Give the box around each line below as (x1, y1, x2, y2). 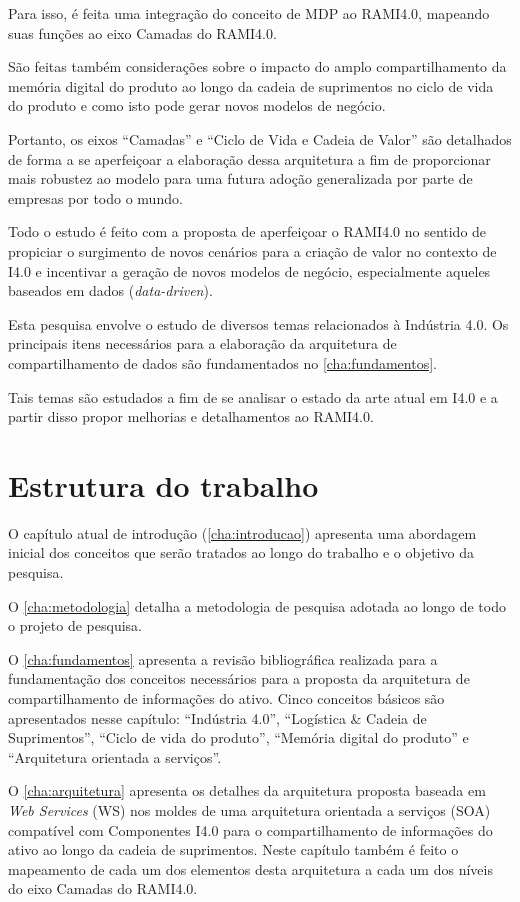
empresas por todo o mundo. (8, 187, 183, 208)
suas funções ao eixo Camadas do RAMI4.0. (8, 22, 277, 43)
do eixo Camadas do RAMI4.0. (8, 878, 198, 899)
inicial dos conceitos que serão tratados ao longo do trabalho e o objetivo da (8, 542, 474, 563)
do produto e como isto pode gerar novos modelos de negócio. (8, 95, 386, 116)
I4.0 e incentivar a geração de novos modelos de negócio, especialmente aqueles (8, 260, 491, 281)
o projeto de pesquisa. (8, 615, 142, 636)
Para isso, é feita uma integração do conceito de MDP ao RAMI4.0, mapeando (8, 3, 490, 23)
